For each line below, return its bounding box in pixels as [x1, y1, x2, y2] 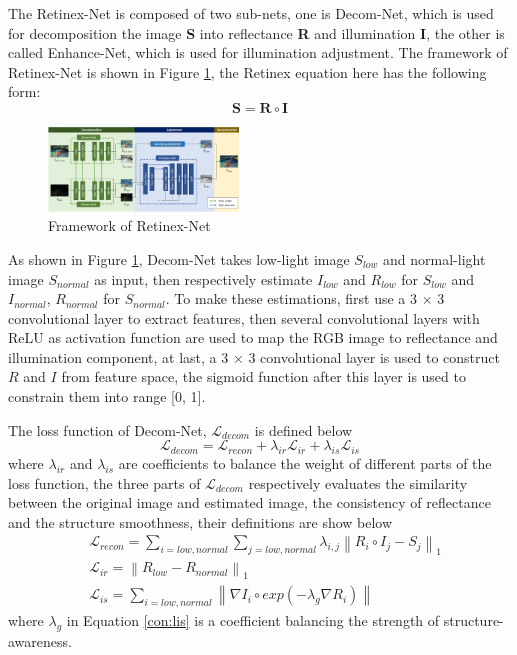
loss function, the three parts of [8, 472, 201, 493]
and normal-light [383, 248, 486, 269]
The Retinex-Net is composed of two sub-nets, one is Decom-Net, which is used [8, 3, 494, 23]
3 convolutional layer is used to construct [248, 346, 500, 367]
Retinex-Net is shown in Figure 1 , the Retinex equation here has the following [8, 61, 487, 82]
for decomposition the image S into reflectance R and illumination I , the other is [8, 22, 505, 43]
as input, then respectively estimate [94, 268, 313, 289]
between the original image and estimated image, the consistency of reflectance [8, 492, 491, 513]
